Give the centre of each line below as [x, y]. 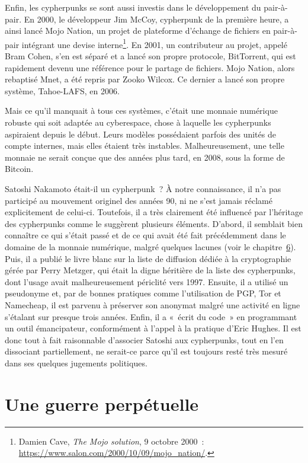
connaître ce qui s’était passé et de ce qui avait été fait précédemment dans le [145, 235]
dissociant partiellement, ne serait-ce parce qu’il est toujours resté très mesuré [146, 351]
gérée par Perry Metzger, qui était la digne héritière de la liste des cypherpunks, [150, 270]
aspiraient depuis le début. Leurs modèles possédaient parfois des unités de [140, 134]
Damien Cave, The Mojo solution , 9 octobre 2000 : [111, 441]
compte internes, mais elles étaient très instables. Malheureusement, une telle [145, 146]
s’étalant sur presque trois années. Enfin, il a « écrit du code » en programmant [151, 316]
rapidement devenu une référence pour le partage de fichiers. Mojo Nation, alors [150, 67]
